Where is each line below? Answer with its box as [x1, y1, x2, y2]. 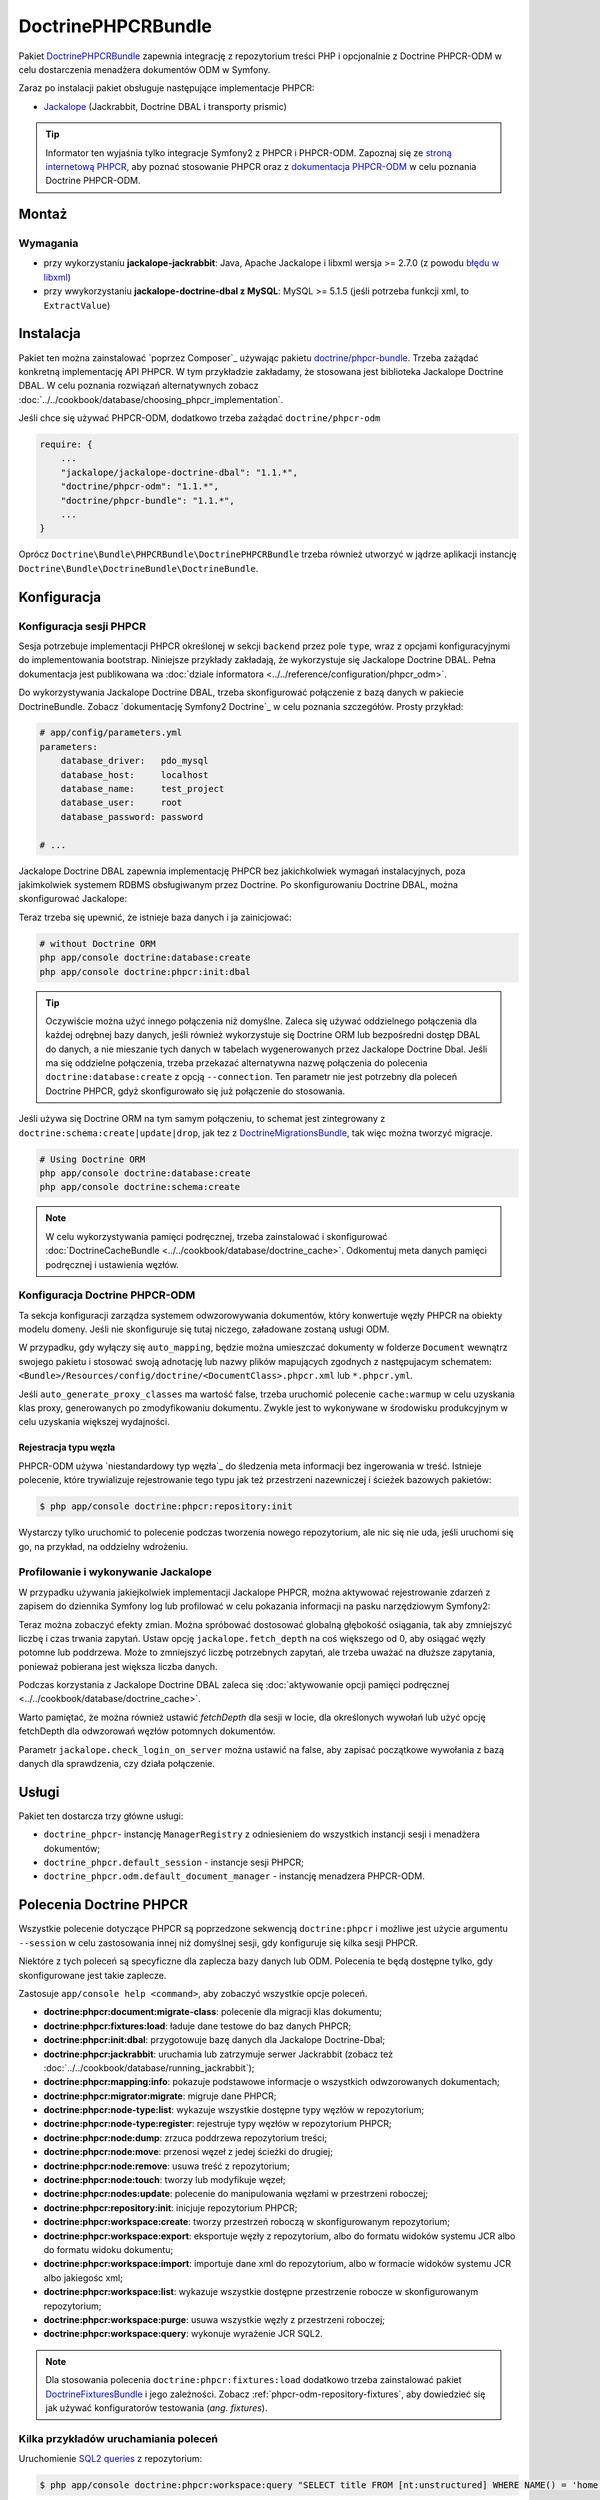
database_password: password [60, 811, 204, 822]
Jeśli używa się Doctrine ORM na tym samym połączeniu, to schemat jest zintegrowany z [18, 1113, 386, 1125]
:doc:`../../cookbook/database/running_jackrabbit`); [43, 2061, 255, 2074]
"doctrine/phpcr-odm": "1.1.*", [60, 481, 220, 492]
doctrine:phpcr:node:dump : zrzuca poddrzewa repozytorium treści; [43, 2131, 327, 2144]
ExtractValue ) [43, 299, 111, 311]
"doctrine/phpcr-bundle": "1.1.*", [60, 495, 235, 506]
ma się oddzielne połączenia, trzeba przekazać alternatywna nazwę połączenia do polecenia [45, 1057, 428, 1069]
